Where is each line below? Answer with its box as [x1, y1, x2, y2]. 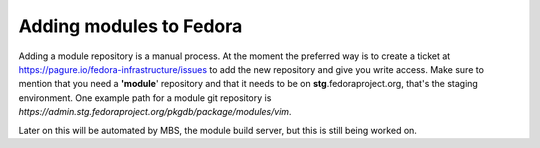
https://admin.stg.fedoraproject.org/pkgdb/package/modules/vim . [18, 106, 292, 118]
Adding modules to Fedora [18, 15, 243, 37]
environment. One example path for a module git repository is [18, 91, 272, 104]
